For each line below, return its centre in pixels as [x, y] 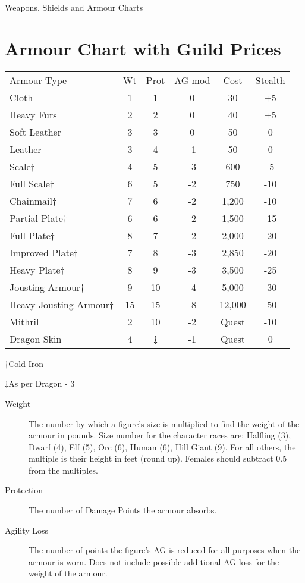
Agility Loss [27, 530]
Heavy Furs [33, 114]
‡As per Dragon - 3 [40, 383]
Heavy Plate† [37, 269]
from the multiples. [63, 470]
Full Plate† [32, 235]
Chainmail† [33, 200]
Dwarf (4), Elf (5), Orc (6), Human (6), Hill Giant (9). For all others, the [162, 446]
